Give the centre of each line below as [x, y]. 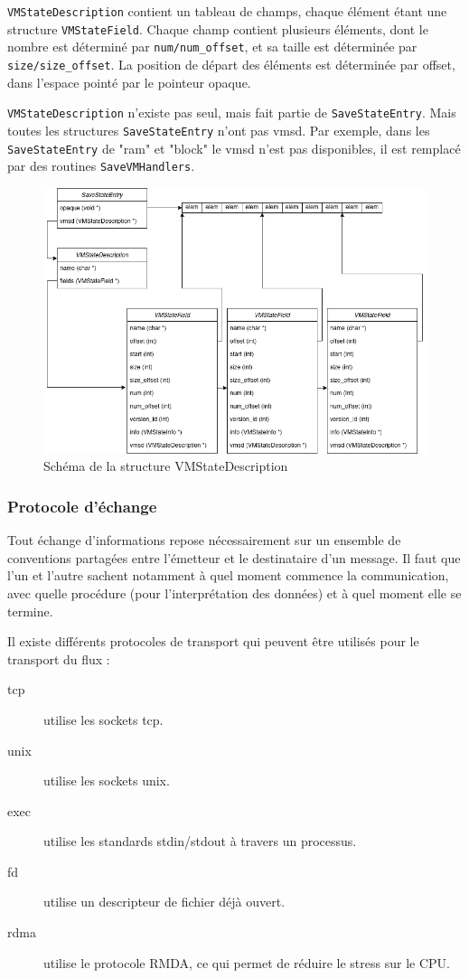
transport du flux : [59, 658]
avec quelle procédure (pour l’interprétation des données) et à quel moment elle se [234, 592]
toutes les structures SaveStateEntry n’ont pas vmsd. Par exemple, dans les [219, 130]
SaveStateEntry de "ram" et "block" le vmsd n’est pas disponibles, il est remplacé [234, 148]
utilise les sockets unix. [107, 781]
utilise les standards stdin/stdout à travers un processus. [200, 841]
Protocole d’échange [82, 506]
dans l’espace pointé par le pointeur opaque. [129, 82]
